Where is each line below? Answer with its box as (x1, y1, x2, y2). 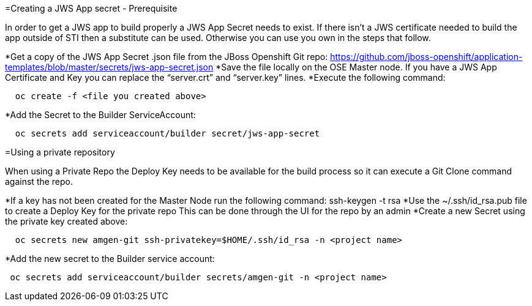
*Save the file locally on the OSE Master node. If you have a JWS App (215, 62, 497, 72)
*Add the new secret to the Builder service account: (5, 253, 215, 264)
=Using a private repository (5, 147, 115, 157)
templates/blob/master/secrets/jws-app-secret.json (5, 62, 214, 72)
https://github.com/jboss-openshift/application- (330, 51, 523, 62)
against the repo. (5, 176, 73, 187)
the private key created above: (5, 216, 128, 226)
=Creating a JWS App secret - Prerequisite (5, 3, 178, 13)
